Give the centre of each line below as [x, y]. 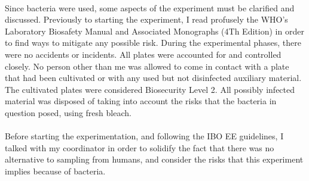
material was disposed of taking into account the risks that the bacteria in [141, 101]
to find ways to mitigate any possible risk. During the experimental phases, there [153, 43]
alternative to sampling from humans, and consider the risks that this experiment [154, 159]
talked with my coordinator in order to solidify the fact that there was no [140, 147]
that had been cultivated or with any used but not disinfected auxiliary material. [153, 78]
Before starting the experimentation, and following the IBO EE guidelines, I [144, 136]
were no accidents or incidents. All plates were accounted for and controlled [143, 54]
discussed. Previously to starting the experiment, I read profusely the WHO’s [146, 19]
